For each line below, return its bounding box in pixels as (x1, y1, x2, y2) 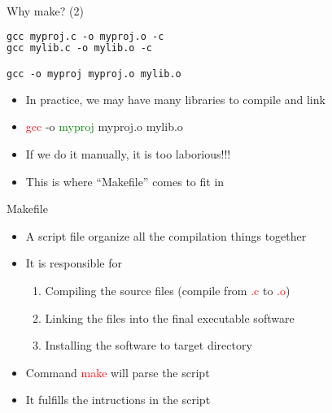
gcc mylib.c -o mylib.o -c (7, 42, 152, 54)
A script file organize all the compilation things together (25, 227, 307, 244)
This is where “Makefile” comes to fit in (25, 172, 225, 189)
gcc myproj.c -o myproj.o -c (7, 30, 164, 42)
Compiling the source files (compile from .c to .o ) (45, 282, 290, 299)
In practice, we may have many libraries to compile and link (25, 90, 325, 107)
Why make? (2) (7, 2, 84, 19)
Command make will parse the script (25, 363, 210, 380)
